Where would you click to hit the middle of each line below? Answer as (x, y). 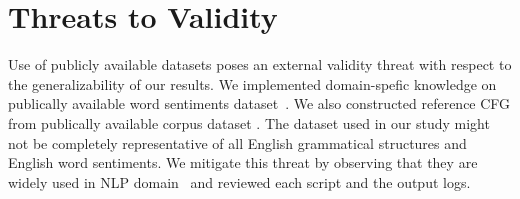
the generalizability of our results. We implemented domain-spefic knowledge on (252, 83)
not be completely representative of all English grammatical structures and (237, 142)
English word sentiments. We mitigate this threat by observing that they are (243, 162)
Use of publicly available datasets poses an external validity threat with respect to (260, 64)
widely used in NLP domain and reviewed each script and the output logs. (239, 181)
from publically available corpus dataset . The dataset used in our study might (249, 122)
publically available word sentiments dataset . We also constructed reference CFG (259, 103)
